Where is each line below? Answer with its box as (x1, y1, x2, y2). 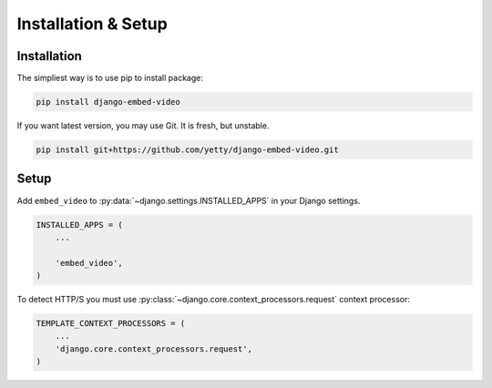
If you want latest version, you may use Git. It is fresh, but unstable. (16, 120, 270, 131)
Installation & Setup (16, 14, 168, 34)
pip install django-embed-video (36, 97, 181, 107)
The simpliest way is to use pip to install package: (16, 73, 204, 84)
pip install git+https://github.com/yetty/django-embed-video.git (36, 145, 339, 155)
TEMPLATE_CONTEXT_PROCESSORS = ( (36, 319, 186, 329)
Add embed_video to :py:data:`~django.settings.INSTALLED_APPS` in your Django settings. (16, 195, 361, 206)
